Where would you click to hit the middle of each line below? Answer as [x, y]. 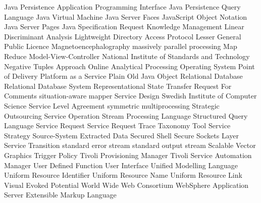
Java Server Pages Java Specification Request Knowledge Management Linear [124, 27]
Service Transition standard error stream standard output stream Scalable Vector [130, 145]
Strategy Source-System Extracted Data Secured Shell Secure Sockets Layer [121, 135]
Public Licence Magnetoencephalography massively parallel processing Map [121, 46]
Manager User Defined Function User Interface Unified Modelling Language [121, 165]
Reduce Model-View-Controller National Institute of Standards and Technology [127, 56]
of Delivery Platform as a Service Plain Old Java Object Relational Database [123, 76]
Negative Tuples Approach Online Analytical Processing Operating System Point [129, 66]
